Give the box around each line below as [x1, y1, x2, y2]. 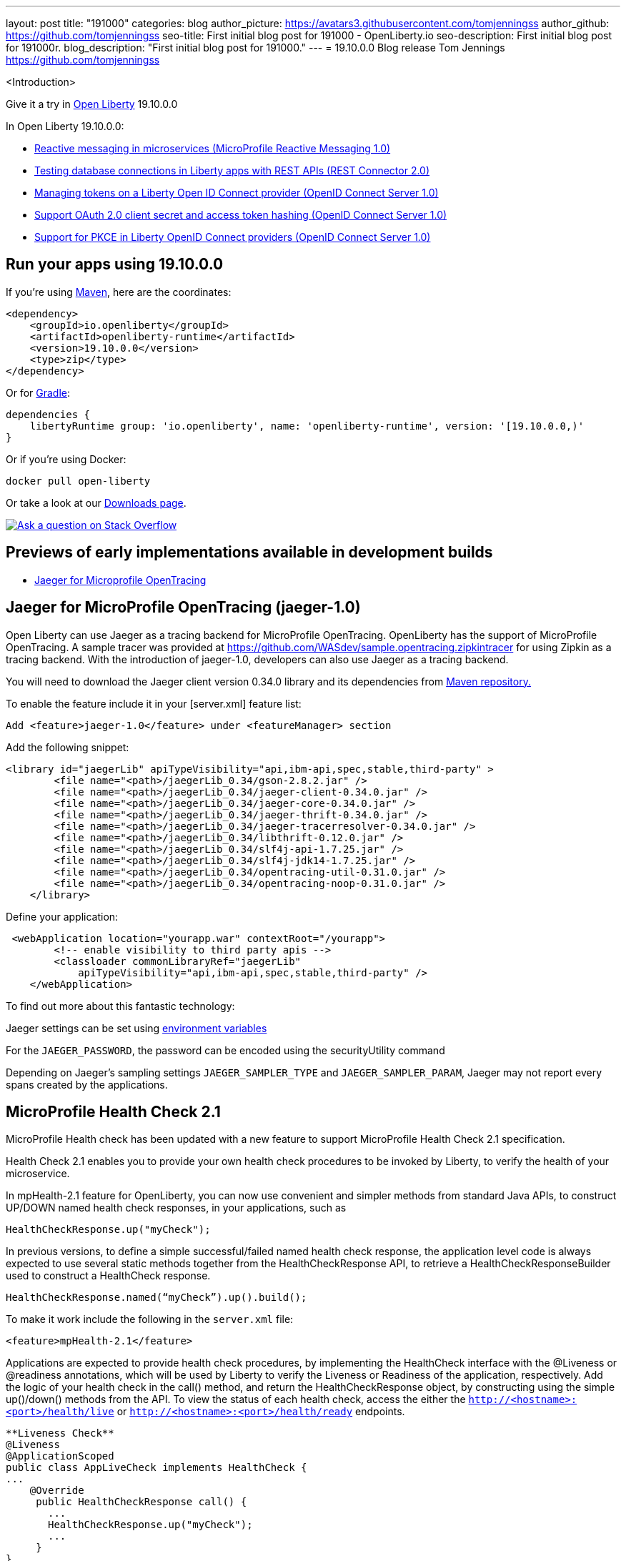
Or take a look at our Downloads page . [6, 496, 187, 509]
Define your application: [6, 910, 119, 923]
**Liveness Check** [6, 1427, 114, 1439]
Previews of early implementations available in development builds [6, 543, 493, 562]
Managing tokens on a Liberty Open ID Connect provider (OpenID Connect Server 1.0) [34, 187, 439, 199]
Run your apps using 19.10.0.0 [6, 255, 224, 274]
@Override [29, 1485, 84, 1497]
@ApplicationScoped [6, 1450, 114, 1462]
